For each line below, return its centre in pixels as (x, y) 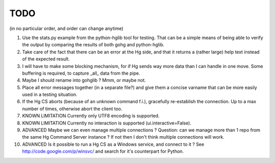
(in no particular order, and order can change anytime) (66, 28)
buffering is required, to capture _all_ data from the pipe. (81, 73)
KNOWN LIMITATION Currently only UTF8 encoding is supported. (91, 116)
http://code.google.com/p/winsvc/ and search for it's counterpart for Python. (103, 151)
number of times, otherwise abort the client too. (72, 109)
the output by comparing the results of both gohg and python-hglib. (93, 45)
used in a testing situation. (50, 94)
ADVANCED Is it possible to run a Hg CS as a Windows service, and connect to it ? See (113, 144)
